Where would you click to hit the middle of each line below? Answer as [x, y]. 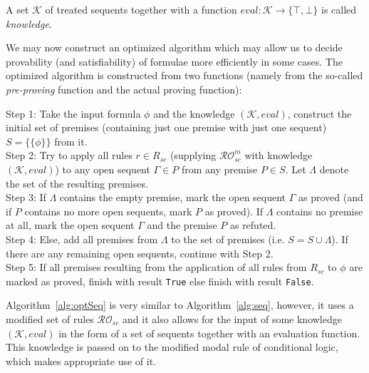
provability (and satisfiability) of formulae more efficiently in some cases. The [174, 61]
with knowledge [279, 155]
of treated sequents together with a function [141, 9]
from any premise [219, 169]
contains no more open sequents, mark [108, 211]
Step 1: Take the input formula [73, 113]
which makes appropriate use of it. [81, 361]
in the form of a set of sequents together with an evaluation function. [209, 333]
